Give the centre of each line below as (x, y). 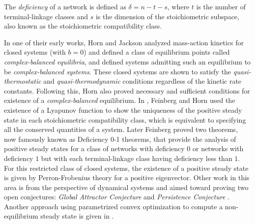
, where (178, 6)
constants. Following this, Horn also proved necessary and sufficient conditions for (127, 90)
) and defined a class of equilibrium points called (157, 52)
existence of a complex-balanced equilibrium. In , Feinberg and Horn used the (120, 100)
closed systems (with (35, 52)
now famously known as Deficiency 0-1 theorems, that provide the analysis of (120, 139)
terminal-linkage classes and (46, 16)
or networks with (218, 148)
